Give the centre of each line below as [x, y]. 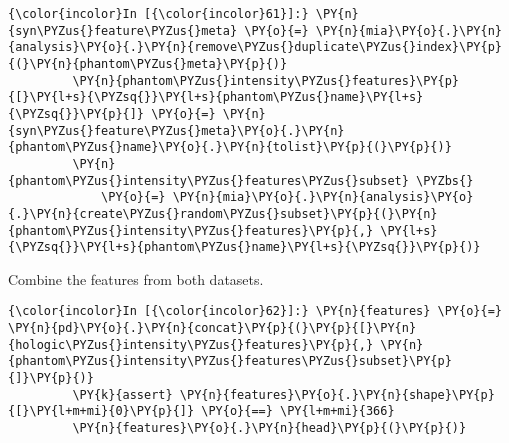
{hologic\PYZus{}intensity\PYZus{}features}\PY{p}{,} [191, 344]
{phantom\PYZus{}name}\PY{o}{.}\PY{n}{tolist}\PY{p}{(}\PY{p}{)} [230, 147]
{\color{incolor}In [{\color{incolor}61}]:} [158, 14]
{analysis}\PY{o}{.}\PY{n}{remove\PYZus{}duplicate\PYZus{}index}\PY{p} [255, 47]
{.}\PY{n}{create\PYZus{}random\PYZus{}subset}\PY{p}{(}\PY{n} [223, 213]
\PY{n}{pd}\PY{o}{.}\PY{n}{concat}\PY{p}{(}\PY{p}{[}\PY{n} [212, 328]
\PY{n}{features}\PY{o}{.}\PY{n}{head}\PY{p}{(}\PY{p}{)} [269, 428]
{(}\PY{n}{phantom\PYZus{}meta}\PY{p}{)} [148, 63]
